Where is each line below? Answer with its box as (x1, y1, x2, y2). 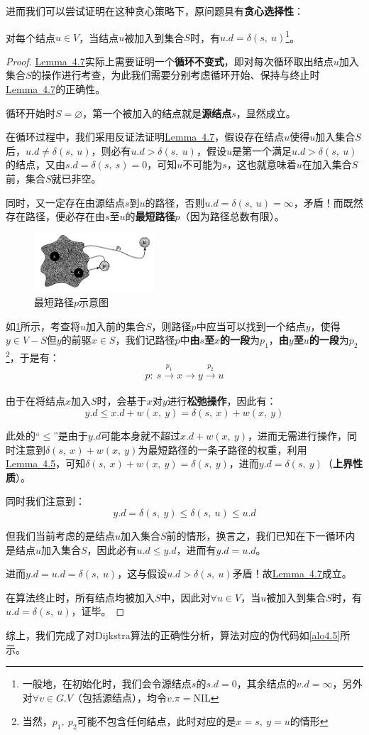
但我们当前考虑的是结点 (6, 528, 115, 543)
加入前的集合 (86, 318, 146, 333)
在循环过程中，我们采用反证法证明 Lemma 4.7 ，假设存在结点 (6, 129, 285, 144)
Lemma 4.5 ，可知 (6, 456, 86, 471)
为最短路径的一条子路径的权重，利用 (138, 442, 307, 457)
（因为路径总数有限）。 (180, 209, 285, 224)
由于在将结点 (6, 393, 65, 408)
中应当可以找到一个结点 (196, 318, 306, 333)
